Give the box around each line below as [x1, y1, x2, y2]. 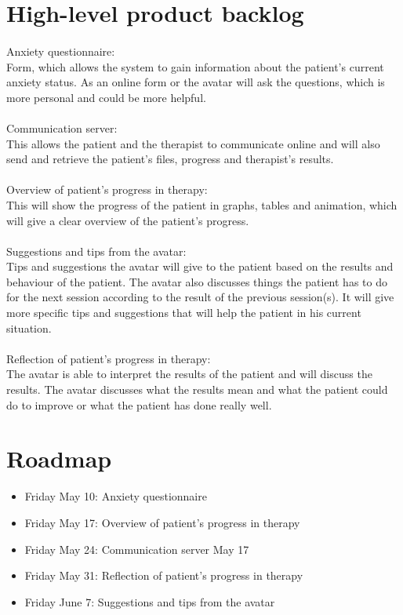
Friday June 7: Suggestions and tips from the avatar [24, 593, 275, 610]
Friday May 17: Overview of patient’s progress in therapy [24, 514, 300, 530]
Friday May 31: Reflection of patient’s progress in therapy [24, 567, 303, 584]
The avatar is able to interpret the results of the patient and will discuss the [6, 366, 372, 382]
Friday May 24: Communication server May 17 [24, 540, 249, 557]
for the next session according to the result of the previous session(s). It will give [6, 289, 394, 305]
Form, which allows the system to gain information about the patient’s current [6, 58, 384, 75]
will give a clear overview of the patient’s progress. [6, 212, 249, 228]
